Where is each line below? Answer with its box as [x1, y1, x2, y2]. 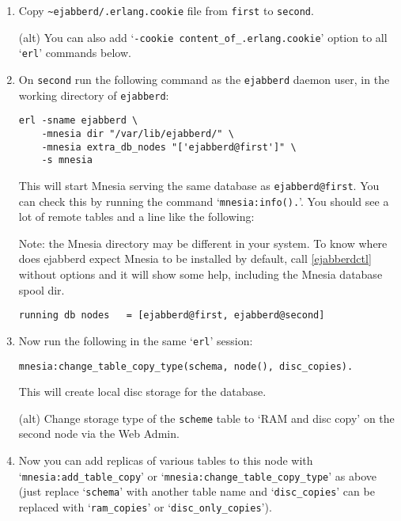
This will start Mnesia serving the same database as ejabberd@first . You [18, 177, 380, 193]
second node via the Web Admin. [18, 425, 180, 442]
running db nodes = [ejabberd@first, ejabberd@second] [18, 310, 325, 321]
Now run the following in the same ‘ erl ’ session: [18, 332, 253, 348]
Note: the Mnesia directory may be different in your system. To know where [18, 234, 388, 251]
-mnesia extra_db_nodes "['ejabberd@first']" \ [41, 141, 297, 153]
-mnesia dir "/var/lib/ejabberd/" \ [41, 127, 234, 139]
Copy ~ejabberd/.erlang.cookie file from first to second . [18, 2, 314, 18]
